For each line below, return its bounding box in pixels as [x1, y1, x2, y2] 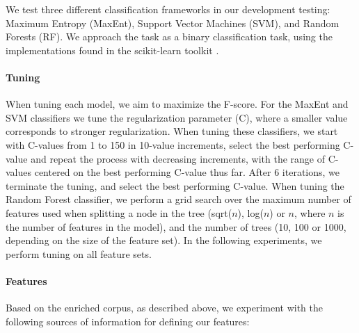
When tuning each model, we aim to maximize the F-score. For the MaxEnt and [6, 97, 349, 111]
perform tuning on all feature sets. [6, 246, 152, 261]
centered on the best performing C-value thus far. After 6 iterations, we [34, 165, 340, 179]
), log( [237, 205, 264, 220]
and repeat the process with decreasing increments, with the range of [31, 151, 325, 165]
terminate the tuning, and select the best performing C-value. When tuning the [6, 178, 344, 193]
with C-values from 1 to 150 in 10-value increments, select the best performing [6, 137, 340, 152]
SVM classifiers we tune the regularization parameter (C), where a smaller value [6, 110, 348, 124]
